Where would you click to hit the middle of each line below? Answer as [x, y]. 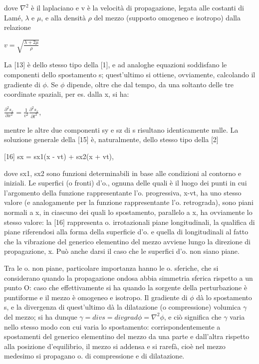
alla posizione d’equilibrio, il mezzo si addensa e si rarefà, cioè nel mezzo [115, 346]
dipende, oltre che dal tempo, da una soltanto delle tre [150, 84]
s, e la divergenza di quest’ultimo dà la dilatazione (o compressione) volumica [123, 307]
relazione [17, 27]
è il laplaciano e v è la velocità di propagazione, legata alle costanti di [138, 7]
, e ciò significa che [193, 316]
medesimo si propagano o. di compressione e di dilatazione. [94, 356]
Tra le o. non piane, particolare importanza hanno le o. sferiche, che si [111, 268]
